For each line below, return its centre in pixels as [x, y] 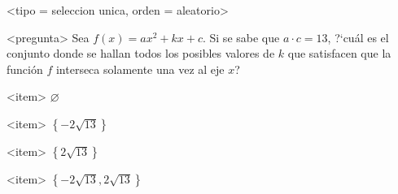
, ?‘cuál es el [358, 37]
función [25, 69]
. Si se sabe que [241, 37]
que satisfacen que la [339, 53]
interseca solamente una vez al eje [140, 69]
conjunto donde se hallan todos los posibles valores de [141, 53]
